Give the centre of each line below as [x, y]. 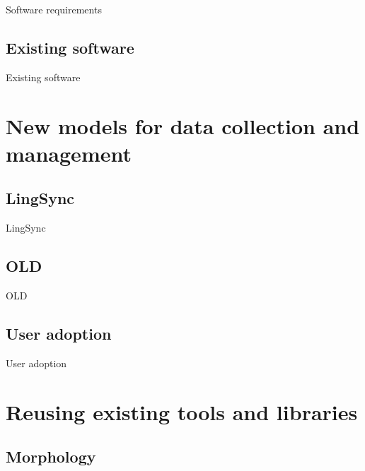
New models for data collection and [183, 125]
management [69, 153]
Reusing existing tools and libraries [182, 411]
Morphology [51, 457]
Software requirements [54, 9]
